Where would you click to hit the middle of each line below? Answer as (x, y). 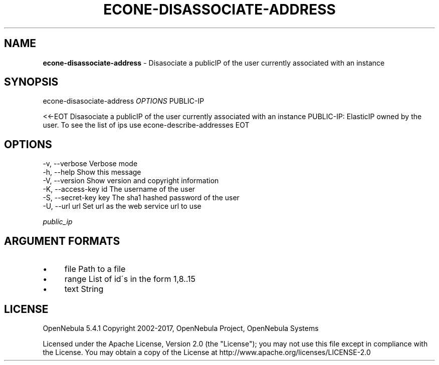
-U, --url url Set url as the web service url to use (122, 206)
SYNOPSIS (31, 82)
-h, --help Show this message (92, 172)
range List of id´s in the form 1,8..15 (130, 279)
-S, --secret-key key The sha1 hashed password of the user (141, 198)
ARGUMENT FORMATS (62, 241)
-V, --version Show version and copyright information (131, 181)
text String (84, 289)
